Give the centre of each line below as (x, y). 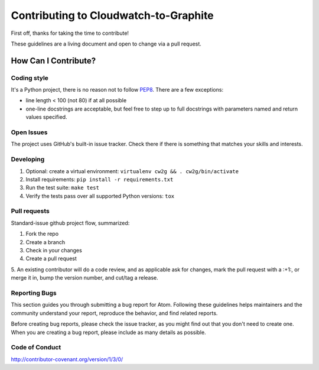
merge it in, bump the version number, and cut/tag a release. (85, 278)
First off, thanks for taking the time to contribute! (70, 33)
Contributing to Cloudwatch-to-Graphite (112, 15)
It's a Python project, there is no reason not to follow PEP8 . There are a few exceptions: (117, 90)
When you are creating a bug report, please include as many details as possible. (108, 332)
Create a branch (45, 242)
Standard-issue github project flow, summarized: (70, 223)
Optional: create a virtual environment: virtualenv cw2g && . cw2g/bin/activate (132, 171)
